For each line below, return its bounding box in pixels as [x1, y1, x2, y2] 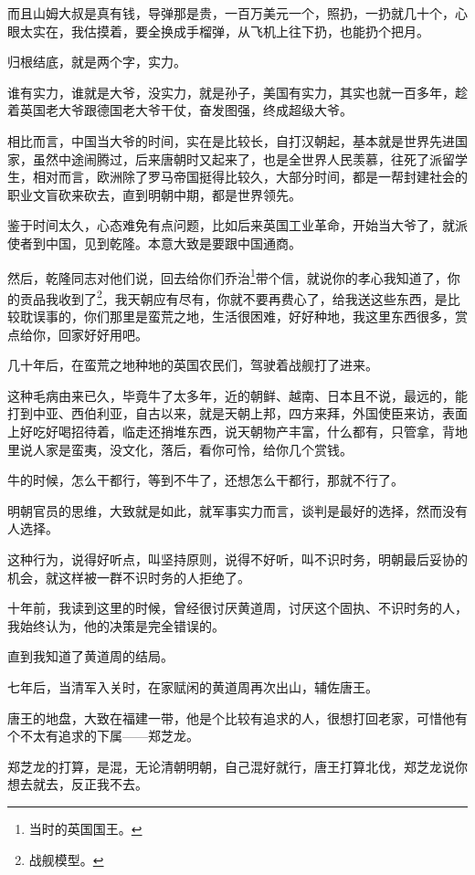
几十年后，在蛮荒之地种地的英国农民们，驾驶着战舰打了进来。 [7, 355, 378, 374]
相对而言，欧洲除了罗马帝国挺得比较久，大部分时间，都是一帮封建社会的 [32, 167, 468, 186]
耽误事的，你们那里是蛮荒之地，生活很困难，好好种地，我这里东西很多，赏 [19, 307, 468, 326]
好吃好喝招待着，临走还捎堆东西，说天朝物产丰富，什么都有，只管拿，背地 [19, 422, 468, 440]
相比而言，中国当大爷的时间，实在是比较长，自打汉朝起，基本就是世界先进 [7, 131, 455, 150]
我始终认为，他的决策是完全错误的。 [7, 616, 225, 635]
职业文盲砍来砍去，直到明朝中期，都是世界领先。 [7, 184, 301, 204]
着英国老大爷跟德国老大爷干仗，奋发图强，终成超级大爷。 [7, 100, 353, 120]
